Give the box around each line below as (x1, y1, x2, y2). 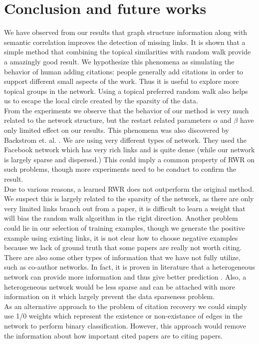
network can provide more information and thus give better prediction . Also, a (4, 271, 247, 282)
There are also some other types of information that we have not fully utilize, (4, 252, 241, 262)
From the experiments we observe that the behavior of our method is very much (4, 105, 249, 115)
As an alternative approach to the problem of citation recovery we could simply (4, 301, 247, 311)
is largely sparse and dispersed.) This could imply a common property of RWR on (4, 154, 255, 164)
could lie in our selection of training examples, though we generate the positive (4, 223, 245, 233)
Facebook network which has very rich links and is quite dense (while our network (4, 144, 255, 155)
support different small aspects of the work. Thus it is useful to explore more (4, 76, 239, 86)
